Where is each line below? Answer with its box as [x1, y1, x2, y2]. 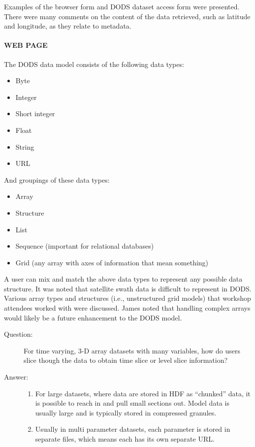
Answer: [4, 372, 29, 382]
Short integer [15, 108, 55, 119]
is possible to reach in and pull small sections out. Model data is [35, 398, 229, 408]
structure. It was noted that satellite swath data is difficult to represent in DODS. [4, 283, 252, 293]
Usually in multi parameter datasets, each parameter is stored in [35, 424, 230, 434]
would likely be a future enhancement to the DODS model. [4, 312, 182, 322]
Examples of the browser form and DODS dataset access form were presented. [4, 1, 240, 11]
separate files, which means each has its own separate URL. [35, 434, 215, 444]
